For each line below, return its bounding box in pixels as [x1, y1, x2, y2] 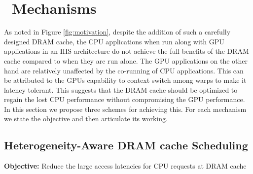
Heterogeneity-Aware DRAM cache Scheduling [4, 138, 248, 153]
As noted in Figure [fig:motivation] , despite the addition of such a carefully [4, 27, 231, 37]
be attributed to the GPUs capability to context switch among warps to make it [4, 75, 247, 85]
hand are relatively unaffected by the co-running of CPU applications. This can [4, 65, 244, 75]
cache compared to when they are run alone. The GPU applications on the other [4, 55, 248, 66]
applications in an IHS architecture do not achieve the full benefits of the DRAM [4, 46, 249, 56]
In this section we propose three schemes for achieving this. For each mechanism [4, 104, 247, 114]
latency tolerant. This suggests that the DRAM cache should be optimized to [4, 84, 238, 95]
